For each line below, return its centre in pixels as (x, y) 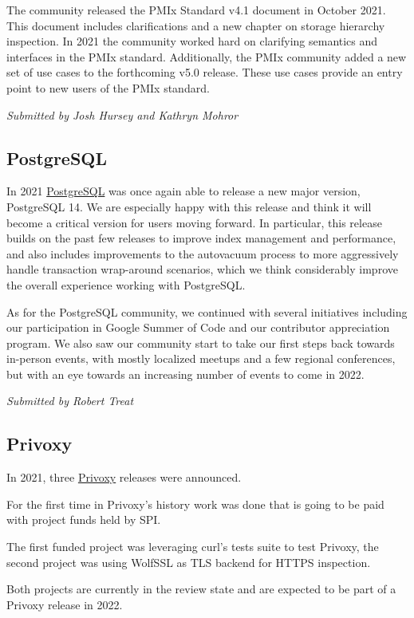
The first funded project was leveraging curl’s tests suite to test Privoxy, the (193, 547)
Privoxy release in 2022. (65, 604)
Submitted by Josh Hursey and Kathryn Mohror (122, 114)
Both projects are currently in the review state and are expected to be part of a (201, 589)
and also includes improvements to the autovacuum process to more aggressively (203, 253)
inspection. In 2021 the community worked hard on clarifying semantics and (192, 41)
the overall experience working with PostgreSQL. (126, 284)
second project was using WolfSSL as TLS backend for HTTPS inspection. (189, 562)
